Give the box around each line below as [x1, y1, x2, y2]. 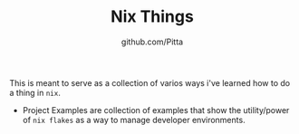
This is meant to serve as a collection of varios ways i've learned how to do [9, 77, 291, 88]
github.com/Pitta [121, 36, 184, 47]
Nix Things [110, 6, 195, 27]
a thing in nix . [9, 87, 61, 98]
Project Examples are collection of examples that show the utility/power [22, 104, 290, 115]
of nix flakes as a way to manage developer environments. [22, 114, 246, 125]
